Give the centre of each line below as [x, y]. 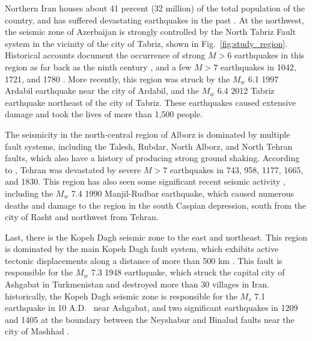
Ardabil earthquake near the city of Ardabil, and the [102, 91]
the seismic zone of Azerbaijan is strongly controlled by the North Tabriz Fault [151, 32]
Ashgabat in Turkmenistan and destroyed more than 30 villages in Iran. [137, 284]
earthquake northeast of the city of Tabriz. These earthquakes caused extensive [151, 102]
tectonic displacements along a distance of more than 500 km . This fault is [144, 260]
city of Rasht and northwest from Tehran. [82, 217]
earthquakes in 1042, [258, 66]
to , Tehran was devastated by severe [73, 169]
